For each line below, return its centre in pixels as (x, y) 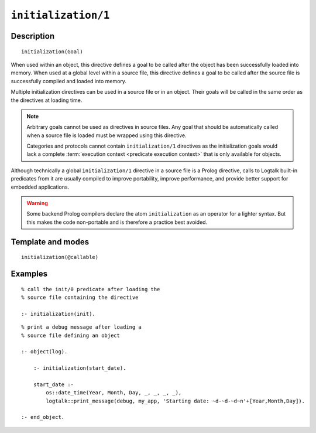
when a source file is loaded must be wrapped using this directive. (107, 135)
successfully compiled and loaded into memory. (69, 81)
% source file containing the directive (80, 298)
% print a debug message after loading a (81, 327)
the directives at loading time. (47, 100)
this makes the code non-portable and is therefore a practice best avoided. (117, 222)
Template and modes (50, 242)
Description (33, 36)
